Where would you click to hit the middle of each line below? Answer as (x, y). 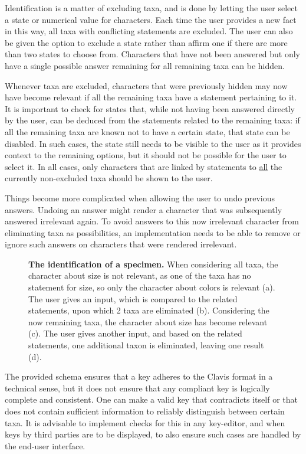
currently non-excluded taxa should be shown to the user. (109, 178)
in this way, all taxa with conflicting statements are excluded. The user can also (149, 31)
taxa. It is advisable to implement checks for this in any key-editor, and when (145, 422)
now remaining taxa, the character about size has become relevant (148, 321)
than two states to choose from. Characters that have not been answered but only (153, 54)
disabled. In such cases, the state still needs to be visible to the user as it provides (153, 143)
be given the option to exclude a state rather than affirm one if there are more (146, 42)
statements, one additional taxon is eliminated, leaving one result (146, 345)
